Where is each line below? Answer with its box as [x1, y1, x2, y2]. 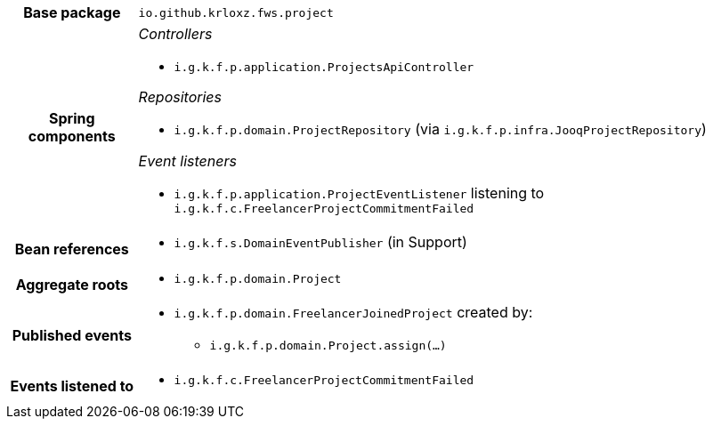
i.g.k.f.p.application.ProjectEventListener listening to [174, 184, 545, 202]
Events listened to [10, 376, 134, 395]
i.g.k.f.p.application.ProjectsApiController [174, 60, 474, 74]
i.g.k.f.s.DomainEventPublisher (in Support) [174, 233, 467, 251]
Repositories [138, 88, 223, 106]
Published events [12, 326, 132, 344]
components [28, 127, 116, 145]
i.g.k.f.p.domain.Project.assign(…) [209, 339, 447, 352]
